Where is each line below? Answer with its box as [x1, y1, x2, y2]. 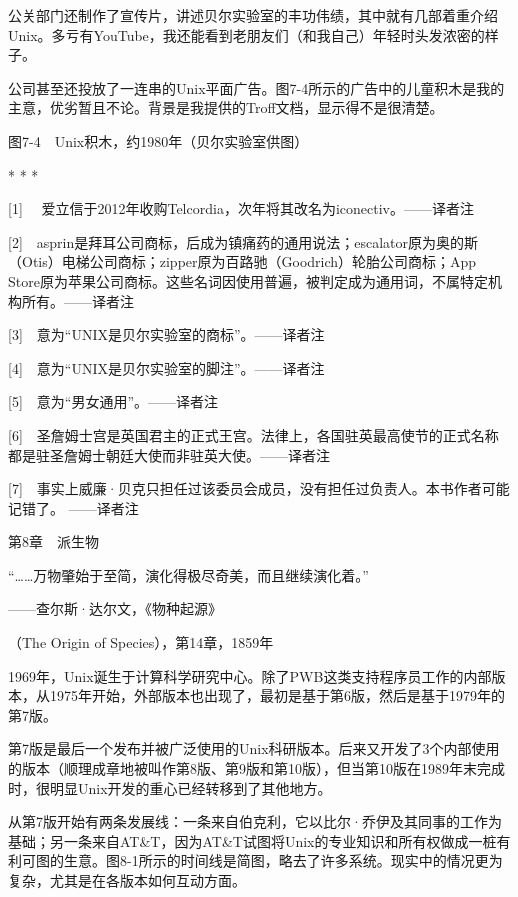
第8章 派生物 [8, 531, 99, 552]
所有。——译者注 [21, 290, 134, 311]
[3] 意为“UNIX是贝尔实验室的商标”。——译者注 [8, 324, 325, 345]
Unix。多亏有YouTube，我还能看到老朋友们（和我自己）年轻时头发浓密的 [8, 24, 485, 45]
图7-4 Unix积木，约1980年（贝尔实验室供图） [8, 130, 309, 151]
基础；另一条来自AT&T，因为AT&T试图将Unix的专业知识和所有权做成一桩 [8, 830, 497, 851]
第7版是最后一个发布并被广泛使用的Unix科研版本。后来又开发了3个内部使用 [8, 738, 500, 759]
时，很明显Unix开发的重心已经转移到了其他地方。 [8, 777, 332, 798]
